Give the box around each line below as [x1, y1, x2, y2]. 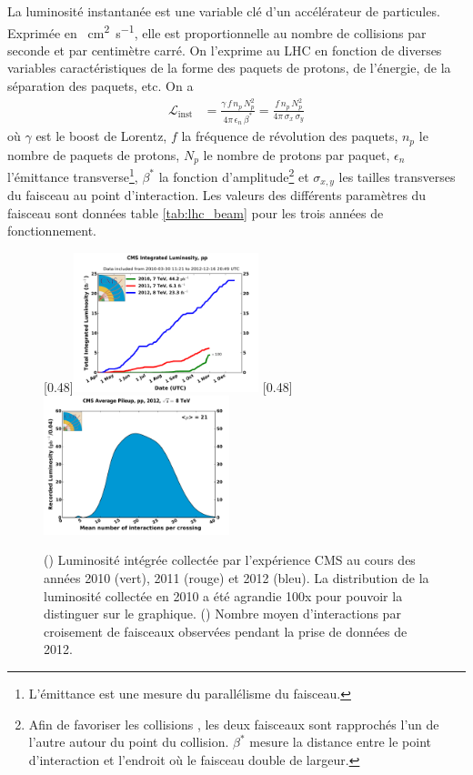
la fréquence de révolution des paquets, [181, 126, 398, 146]
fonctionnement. [7, 221, 97, 240]
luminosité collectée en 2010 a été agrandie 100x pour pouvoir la [44, 586, 403, 605]
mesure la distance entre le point [249, 732, 432, 751]
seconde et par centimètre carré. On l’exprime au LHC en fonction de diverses [7, 40, 442, 59]
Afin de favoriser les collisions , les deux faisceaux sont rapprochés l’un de [28, 714, 439, 733]
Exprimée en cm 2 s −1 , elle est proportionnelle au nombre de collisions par [7, 20, 427, 42]
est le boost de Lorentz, [35, 126, 167, 146]
